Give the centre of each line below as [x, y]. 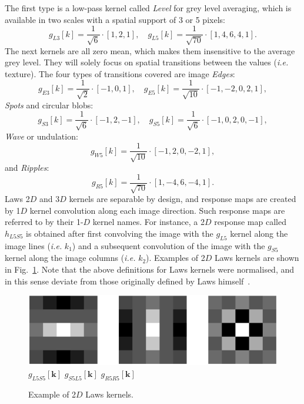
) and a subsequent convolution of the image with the [168, 245]
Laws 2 [17, 199]
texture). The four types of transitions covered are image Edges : [120, 73]
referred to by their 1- [44, 222]
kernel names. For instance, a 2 [148, 222]
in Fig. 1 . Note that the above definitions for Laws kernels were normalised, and [150, 269]
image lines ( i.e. [34, 245]
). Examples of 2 [176, 258]
